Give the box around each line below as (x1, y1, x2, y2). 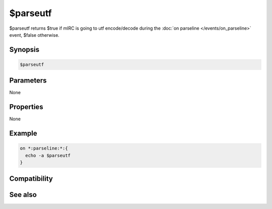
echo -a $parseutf (25, 153, 71, 158)
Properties (9, 103, 43, 111)
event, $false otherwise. (9, 32, 60, 38)
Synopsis (9, 45, 40, 54)
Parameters (9, 76, 47, 85)
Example (9, 129, 37, 138)
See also (9, 190, 37, 199)
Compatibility (9, 174, 53, 183)
